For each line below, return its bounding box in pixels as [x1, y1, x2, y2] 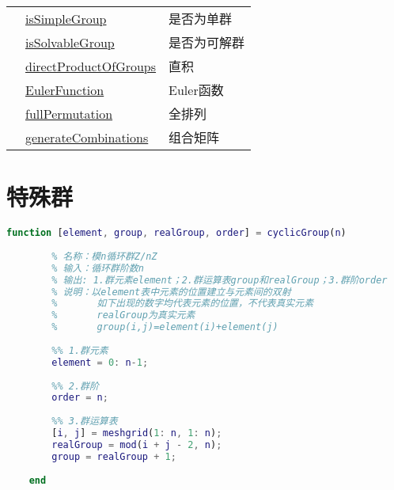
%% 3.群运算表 [51, 416, 118, 427]
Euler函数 [169, 81, 224, 99]
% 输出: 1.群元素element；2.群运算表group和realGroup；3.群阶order [51, 274, 388, 286]
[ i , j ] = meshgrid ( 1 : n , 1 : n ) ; [51, 427, 222, 439]
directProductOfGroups [25, 56, 157, 75]
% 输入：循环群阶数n [51, 262, 144, 274]
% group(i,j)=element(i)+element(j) [51, 321, 278, 333]
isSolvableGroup [25, 32, 115, 51]
